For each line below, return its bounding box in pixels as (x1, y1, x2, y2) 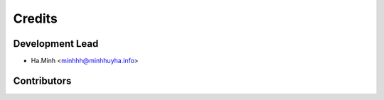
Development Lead (13, 38, 99, 50)
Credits (13, 11, 58, 26)
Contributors (13, 74, 72, 87)
